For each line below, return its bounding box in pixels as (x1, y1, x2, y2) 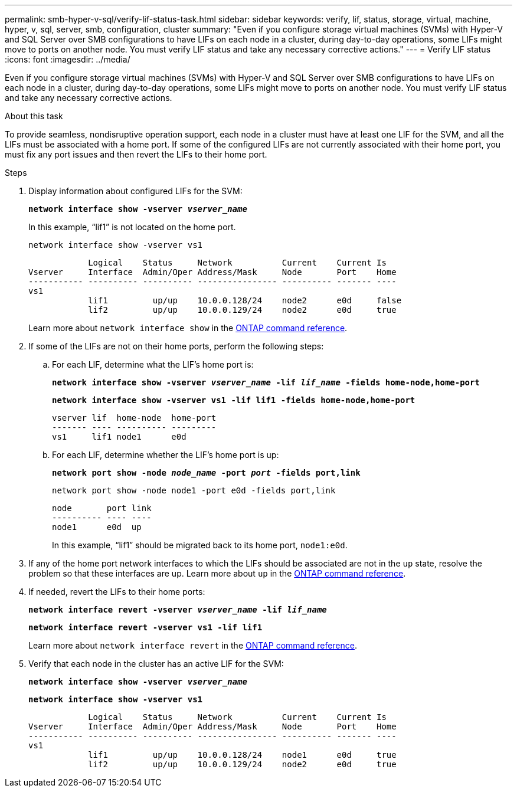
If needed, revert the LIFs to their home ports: (28, 587, 205, 597)
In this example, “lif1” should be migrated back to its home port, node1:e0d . (52, 540, 348, 550)
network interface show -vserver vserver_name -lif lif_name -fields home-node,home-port (52, 378, 480, 387)
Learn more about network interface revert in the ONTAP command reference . (28, 640, 358, 650)
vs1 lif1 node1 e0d (52, 432, 186, 441)
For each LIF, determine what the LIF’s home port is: (52, 359, 254, 369)
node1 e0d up (52, 522, 142, 532)
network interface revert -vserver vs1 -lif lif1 (28, 623, 263, 632)
